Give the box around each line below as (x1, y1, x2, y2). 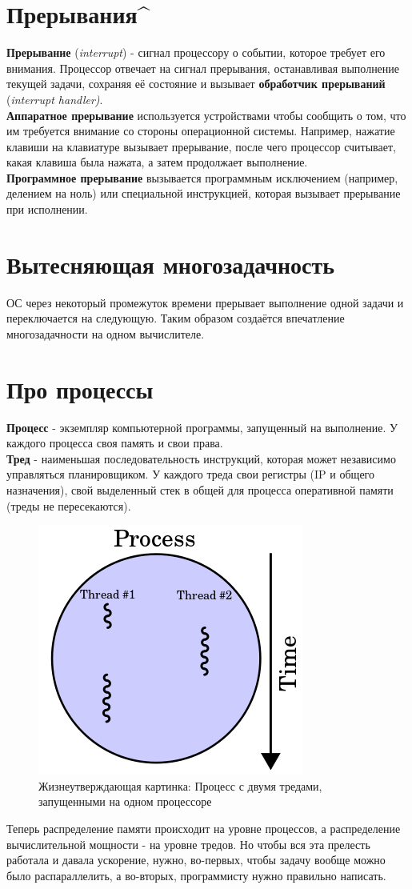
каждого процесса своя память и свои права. (6, 434, 223, 451)
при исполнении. (6, 201, 88, 218)
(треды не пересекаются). (6, 497, 131, 514)
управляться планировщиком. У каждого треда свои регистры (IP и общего (6, 466, 374, 483)
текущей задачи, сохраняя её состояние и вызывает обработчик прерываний (6, 75, 386, 92)
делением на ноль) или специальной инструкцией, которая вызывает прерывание (6, 185, 401, 202)
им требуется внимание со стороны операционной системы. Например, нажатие (6, 122, 395, 139)
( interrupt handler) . (6, 90, 103, 107)
